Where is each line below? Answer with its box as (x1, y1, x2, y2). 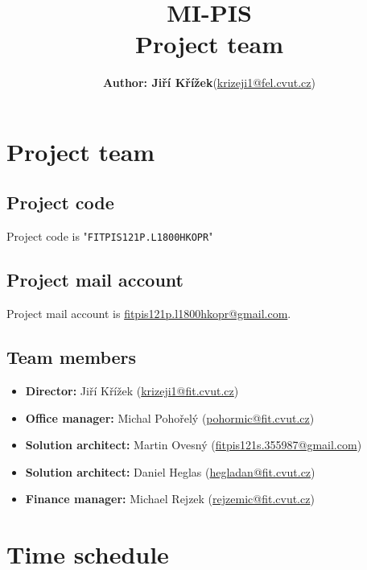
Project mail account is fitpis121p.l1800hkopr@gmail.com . (6, 305, 291, 322)
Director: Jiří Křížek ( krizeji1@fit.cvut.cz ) (25, 382, 239, 399)
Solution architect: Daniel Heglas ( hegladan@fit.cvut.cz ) (25, 463, 315, 480)
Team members (6, 345, 137, 370)
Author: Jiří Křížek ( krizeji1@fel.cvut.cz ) (103, 74, 315, 91)
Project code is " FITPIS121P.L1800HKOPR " (6, 228, 213, 245)
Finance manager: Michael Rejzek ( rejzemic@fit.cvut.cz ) (25, 490, 315, 507)
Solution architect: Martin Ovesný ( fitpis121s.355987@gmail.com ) (25, 436, 362, 453)
